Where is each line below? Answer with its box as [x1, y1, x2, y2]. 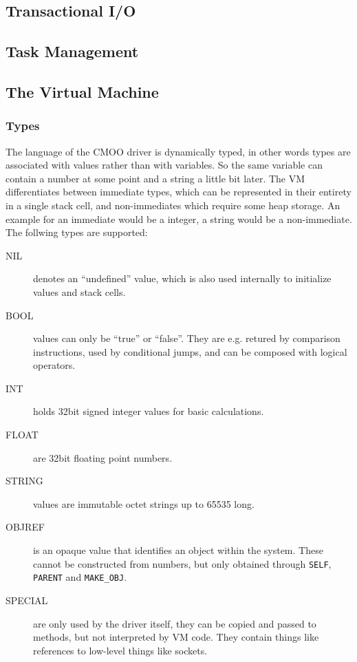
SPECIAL [6, 592, 48, 607]
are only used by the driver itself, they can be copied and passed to [33, 616, 316, 630]
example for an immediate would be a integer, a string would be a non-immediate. [6, 211, 352, 226]
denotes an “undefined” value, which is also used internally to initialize [33, 271, 332, 286]
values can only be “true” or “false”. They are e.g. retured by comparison [33, 331, 340, 345]
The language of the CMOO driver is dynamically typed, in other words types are [6, 144, 351, 158]
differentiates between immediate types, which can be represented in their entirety [6, 184, 351, 199]
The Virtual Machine [6, 81, 159, 102]
